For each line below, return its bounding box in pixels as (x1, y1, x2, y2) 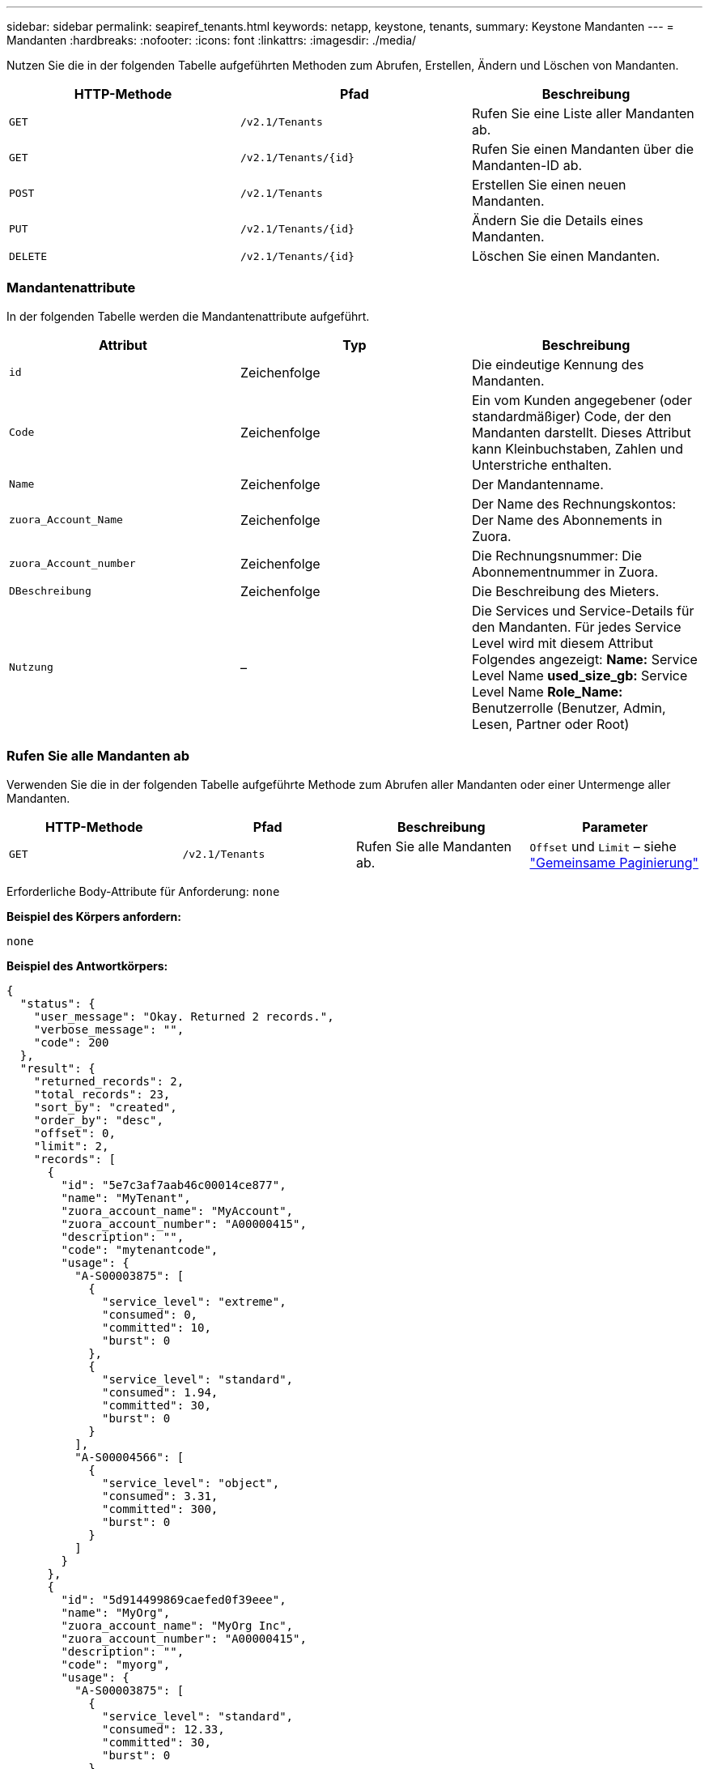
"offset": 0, (33, 1126, 116, 1140)
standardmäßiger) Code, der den (471, 407, 672, 424)
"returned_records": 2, (33, 1074, 185, 1088)
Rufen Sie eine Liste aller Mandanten (471, 105, 694, 121)
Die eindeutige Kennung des (471, 356, 644, 373)
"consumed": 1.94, (102, 1385, 219, 1399)
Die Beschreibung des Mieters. (471, 582, 660, 599)
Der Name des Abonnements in (471, 511, 663, 528)
